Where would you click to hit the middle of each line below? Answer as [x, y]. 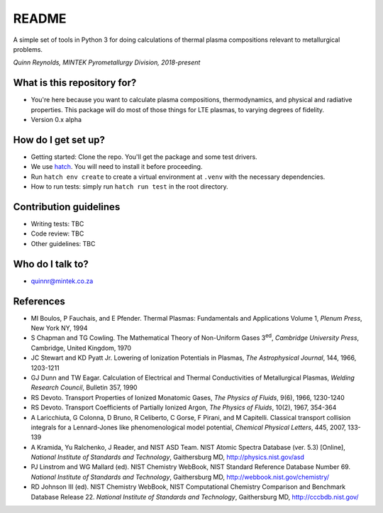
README [40, 18]
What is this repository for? [75, 83]
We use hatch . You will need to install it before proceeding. [117, 167]
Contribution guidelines [67, 207]
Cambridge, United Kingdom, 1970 [81, 348]
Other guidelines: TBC [63, 243]
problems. [28, 49]
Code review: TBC [57, 233]
